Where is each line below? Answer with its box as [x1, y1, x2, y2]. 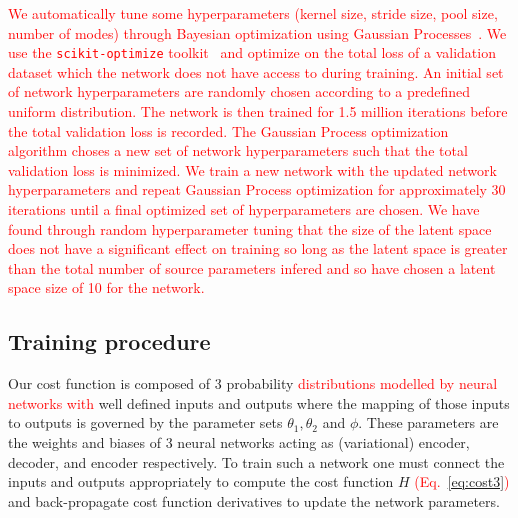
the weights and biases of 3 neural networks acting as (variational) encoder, [8, 431, 470, 452]
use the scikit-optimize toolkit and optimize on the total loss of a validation [8, 42, 496, 63]
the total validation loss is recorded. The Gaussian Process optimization [8, 120, 449, 141]
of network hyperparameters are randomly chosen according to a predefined [8, 81, 471, 102]
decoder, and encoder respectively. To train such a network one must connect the [8, 451, 505, 472]
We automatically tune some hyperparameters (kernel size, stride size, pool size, [8, 3, 498, 23]
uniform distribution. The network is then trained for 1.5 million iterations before [8, 101, 508, 122]
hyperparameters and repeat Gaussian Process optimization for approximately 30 [8, 179, 506, 200]
